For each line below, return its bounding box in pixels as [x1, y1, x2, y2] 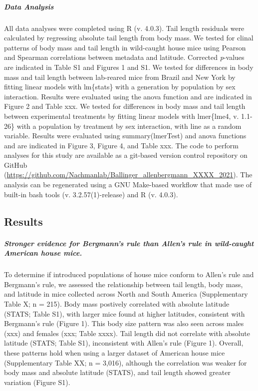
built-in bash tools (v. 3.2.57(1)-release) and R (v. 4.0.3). [4, 189, 178, 199]
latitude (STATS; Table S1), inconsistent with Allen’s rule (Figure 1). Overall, [4, 338, 244, 348]
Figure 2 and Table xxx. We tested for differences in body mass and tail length [4, 101, 246, 111]
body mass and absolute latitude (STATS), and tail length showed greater [4, 367, 231, 378]
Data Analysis [4, 1, 54, 11]
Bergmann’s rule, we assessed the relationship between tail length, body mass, [4, 279, 243, 289]
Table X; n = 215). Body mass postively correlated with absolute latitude [4, 298, 230, 309]
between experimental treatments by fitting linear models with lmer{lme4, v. [4, 110, 239, 121]
